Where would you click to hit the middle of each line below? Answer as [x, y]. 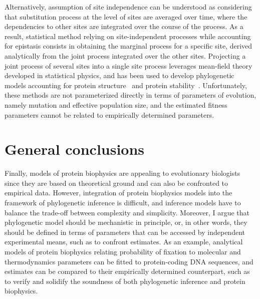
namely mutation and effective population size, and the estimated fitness [116, 104]
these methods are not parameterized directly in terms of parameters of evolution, [131, 95]
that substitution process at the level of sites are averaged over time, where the [126, 16]
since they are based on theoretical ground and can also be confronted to [116, 183]
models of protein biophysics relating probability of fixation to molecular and [123, 251]
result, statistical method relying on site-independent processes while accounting [128, 36]
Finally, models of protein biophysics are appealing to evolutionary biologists [122, 173]
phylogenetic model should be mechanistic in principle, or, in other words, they [126, 222]
